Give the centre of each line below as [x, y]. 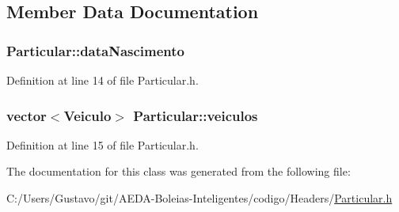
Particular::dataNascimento [96, 50]
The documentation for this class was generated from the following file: [179, 171]
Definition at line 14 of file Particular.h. [103, 80]
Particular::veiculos [196, 115]
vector [27, 115]
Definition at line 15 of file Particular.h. [103, 144]
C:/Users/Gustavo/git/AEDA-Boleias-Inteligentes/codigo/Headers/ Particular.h [199, 198]
